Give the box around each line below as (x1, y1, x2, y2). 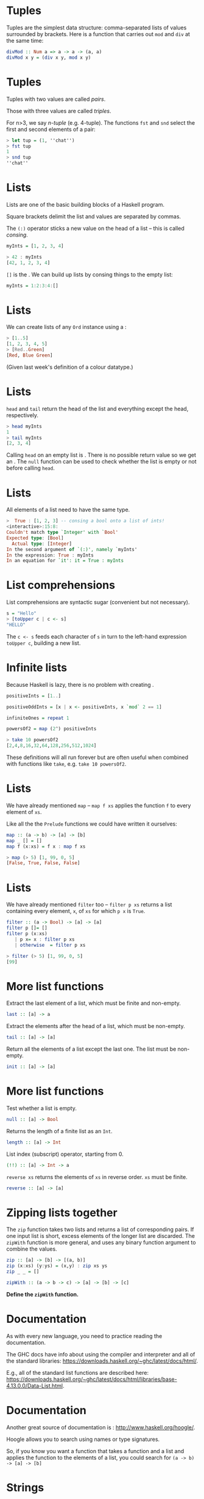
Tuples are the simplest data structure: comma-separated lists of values (6, 24, 187, 31)
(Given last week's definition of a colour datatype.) (6, 363, 133, 371)
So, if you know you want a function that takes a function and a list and (6, 1447, 185, 1454)
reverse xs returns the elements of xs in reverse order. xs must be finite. (6, 1173, 188, 1180)
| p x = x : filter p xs (14, 936, 75, 942)
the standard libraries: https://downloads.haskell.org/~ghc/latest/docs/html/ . (6, 1357, 199, 1364)
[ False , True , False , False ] (6, 860, 80, 866)
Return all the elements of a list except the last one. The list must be (6, 1045, 177, 1053)
